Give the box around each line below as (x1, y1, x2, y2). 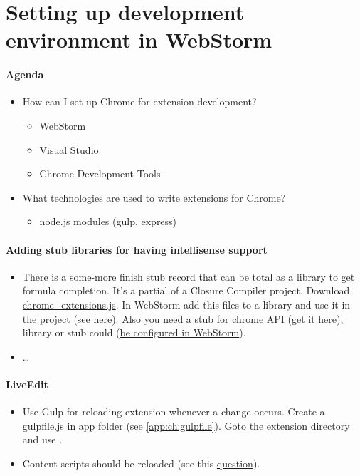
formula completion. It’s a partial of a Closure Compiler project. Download (22, 283, 350, 298)
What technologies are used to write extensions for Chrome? (22, 190, 286, 205)
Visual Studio (39, 142, 99, 157)
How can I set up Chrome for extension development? (22, 94, 257, 109)
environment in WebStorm (6, 25, 272, 54)
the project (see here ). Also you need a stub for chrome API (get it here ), (22, 311, 344, 326)
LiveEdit (6, 376, 48, 391)
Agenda (6, 67, 44, 82)
